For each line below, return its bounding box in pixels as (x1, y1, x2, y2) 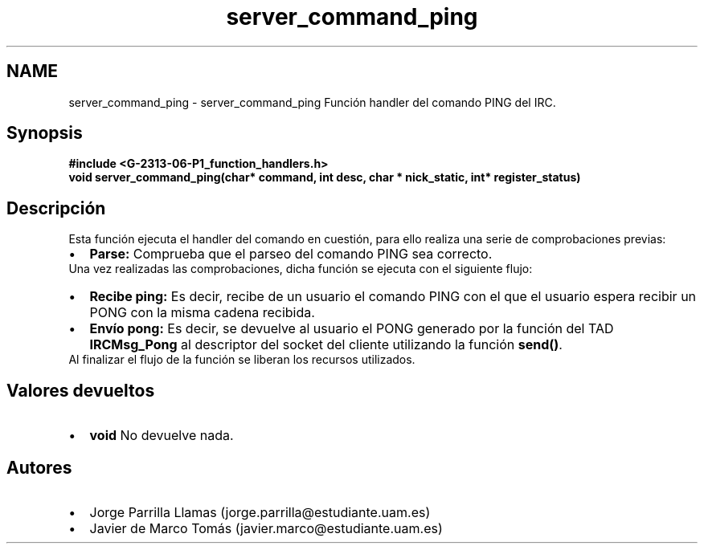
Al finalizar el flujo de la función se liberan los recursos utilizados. (68, 352, 415, 367)
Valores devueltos (6, 380, 155, 401)
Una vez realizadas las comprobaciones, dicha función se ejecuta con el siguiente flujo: (68, 262, 533, 276)
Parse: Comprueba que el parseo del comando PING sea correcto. (89, 246, 493, 263)
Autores (6, 457, 72, 478)
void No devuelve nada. (89, 427, 234, 444)
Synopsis (6, 123, 83, 144)
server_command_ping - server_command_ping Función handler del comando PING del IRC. (68, 95, 556, 109)
